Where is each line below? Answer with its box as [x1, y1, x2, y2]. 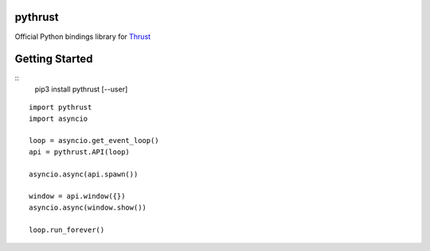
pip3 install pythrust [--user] [34, 84, 128, 94]
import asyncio [29, 114, 88, 123]
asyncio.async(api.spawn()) [29, 169, 139, 179]
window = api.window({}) [29, 191, 126, 201]
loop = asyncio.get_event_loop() [29, 136, 159, 145]
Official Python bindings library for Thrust [14, 32, 151, 41]
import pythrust [29, 103, 92, 112]
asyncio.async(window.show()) [29, 203, 147, 212]
